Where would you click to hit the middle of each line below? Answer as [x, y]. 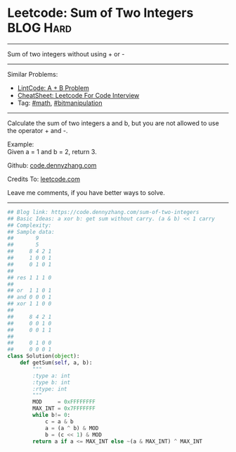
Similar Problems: [33, 74]
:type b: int [52, 382]
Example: [21, 144]
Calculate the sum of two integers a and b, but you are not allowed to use [113, 123]
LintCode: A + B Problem [53, 88]
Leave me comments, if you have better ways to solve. [86, 192]
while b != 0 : [52, 415]
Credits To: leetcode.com [44, 179]
